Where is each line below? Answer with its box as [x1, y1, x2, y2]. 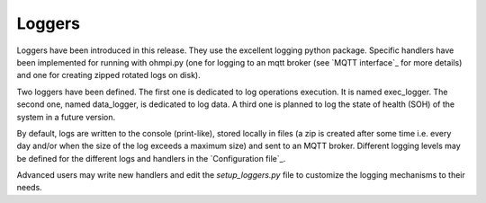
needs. [16, 182, 42, 193]
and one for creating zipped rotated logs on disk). [16, 70, 202, 81]
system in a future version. [16, 111, 116, 122]
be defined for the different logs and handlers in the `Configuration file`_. [16, 153, 286, 163]
